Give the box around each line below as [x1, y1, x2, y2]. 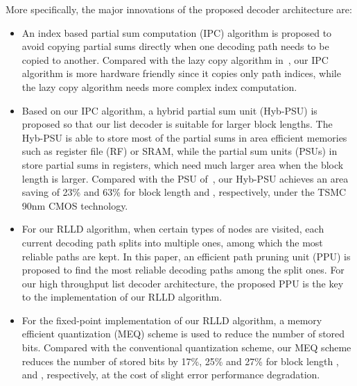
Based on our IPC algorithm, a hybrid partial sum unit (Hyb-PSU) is [21, 103, 317, 117]
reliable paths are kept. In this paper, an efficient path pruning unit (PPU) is [21, 249, 351, 263]
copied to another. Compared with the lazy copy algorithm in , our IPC [21, 52, 329, 67]
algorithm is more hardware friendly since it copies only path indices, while [21, 66, 341, 81]
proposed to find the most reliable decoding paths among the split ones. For [21, 262, 345, 277]
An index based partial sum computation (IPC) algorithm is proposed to [21, 25, 332, 40]
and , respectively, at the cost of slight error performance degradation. [21, 367, 320, 382]
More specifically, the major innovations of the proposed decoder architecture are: [6, 2, 352, 16]
